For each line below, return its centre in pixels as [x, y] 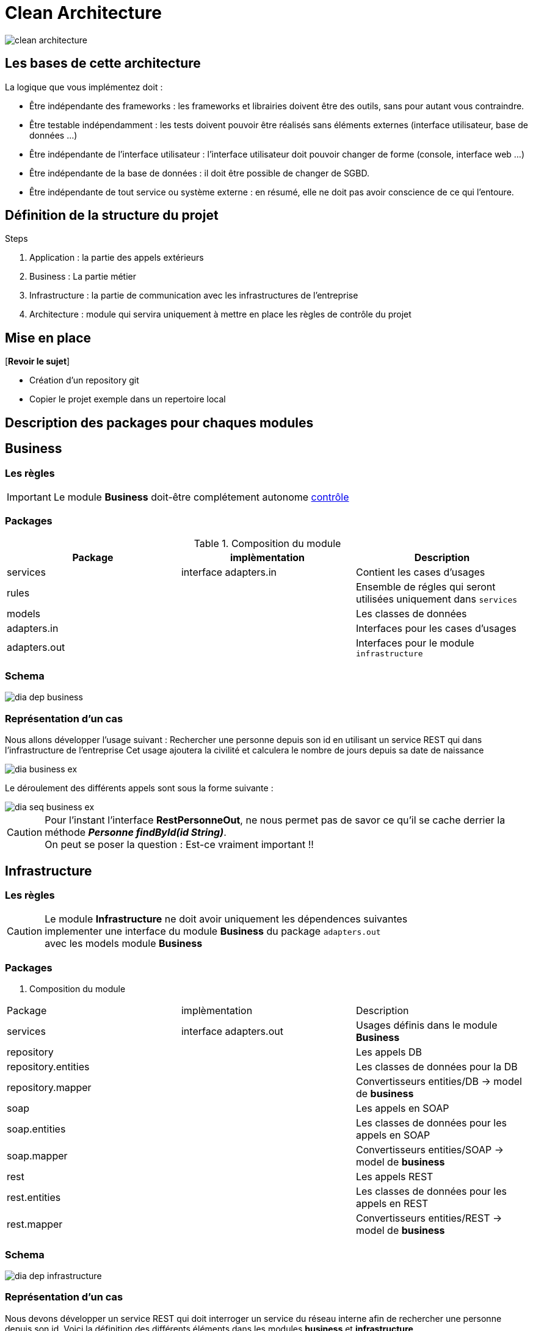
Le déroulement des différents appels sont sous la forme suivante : [139, 788]
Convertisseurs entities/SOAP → [430, 1150]
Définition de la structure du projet [112, 216]
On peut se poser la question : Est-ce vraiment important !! [179, 845]
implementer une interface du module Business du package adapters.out [213, 931]
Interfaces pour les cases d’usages [436, 628]
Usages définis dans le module [426, 1025]
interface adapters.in [229, 572]
